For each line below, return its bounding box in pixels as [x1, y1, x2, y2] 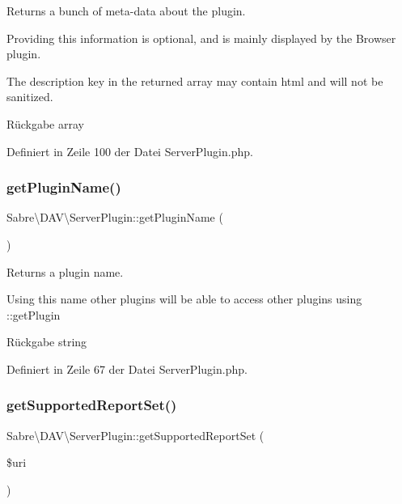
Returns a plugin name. [6, 263, 124, 280]
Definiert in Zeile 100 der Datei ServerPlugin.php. [6, 142, 253, 159]
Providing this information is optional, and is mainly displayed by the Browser [6, 29, 396, 46]
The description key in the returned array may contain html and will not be [6, 72, 383, 89]
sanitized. [6, 88, 53, 105]
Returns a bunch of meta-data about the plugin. [6, 2, 246, 19]
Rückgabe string [6, 333, 87, 350]
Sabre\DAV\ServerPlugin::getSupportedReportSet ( [6, 426, 264, 443]
